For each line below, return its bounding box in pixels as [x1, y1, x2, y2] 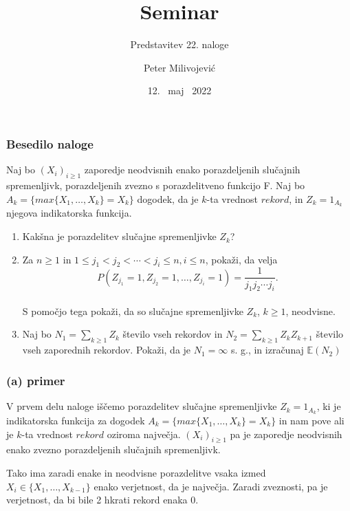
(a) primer [6, 371, 65, 389]
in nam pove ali [278, 413, 344, 427]
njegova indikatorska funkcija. [6, 206, 132, 220]
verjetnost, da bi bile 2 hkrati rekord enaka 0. [6, 492, 199, 507]
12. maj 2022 [147, 83, 212, 98]
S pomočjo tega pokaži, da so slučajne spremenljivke [22, 303, 243, 318]
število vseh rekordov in [122, 327, 223, 341]
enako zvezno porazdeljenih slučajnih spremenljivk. [6, 442, 221, 457]
